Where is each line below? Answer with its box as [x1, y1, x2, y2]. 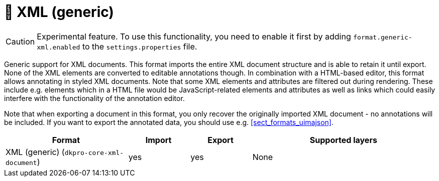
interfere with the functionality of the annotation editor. [4, 93, 185, 102]
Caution [6, 36, 35, 46]
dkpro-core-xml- [64, 148, 124, 156]
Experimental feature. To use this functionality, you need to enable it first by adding [37, 31, 351, 41]
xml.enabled [37, 43, 80, 51]
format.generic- [353, 33, 412, 41]
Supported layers [309, 134, 377, 145]
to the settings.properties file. [82, 41, 197, 51]
